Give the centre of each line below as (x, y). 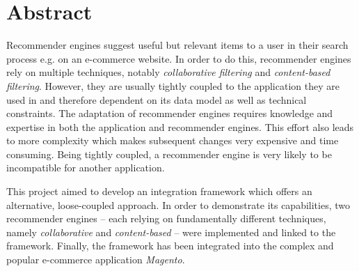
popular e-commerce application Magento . (96, 260)
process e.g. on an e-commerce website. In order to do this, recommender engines (179, 58)
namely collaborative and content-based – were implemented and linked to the (171, 232)
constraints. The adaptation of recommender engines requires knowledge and (170, 113)
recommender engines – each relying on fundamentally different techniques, (166, 218)
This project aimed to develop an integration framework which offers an (159, 191)
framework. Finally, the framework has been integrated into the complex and (170, 246)
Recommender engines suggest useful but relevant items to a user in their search (177, 45)
